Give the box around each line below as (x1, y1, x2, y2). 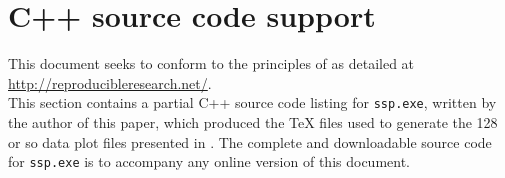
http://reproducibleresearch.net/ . (8, 72, 212, 93)
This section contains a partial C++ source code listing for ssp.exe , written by (8, 92, 497, 113)
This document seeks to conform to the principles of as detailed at (8, 53, 415, 74)
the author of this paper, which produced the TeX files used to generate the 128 (8, 111, 498, 132)
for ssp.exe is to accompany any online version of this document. (8, 151, 410, 172)
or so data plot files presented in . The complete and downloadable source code (8, 131, 492, 152)
